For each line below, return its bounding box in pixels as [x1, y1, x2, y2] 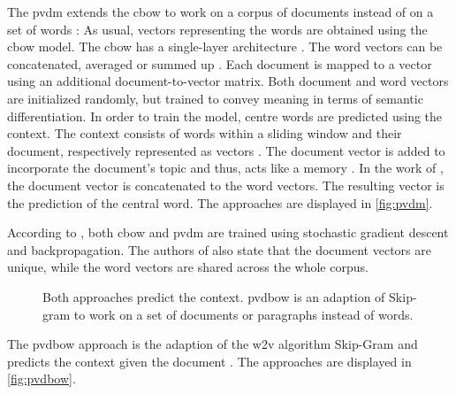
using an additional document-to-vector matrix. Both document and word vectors [7, 72, 449, 90]
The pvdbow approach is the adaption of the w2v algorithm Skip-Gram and [7, 335, 418, 353]
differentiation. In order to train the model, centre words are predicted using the [7, 106, 443, 125]
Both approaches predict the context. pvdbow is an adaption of [42, 287, 385, 305]
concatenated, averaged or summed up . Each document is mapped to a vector [7, 54, 432, 73]
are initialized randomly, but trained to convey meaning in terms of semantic [7, 89, 423, 107]
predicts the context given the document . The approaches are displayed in [7, 352, 412, 370]
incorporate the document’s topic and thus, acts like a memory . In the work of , [7, 158, 444, 177]
